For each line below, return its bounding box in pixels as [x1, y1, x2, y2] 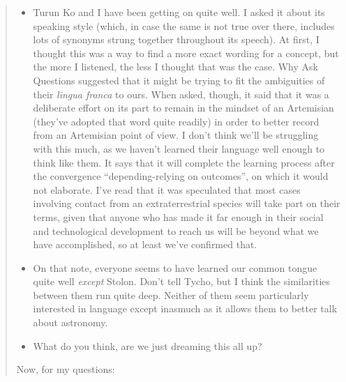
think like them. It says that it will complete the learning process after [33, 155, 335, 169]
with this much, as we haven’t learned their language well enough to [33, 141, 325, 155]
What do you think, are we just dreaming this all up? [33, 338, 262, 353]
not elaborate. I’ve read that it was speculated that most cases [33, 182, 301, 197]
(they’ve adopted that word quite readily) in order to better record [33, 114, 319, 128]
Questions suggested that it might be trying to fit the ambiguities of [33, 72, 325, 87]
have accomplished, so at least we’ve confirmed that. [33, 237, 257, 252]
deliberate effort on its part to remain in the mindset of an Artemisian [33, 100, 334, 115]
